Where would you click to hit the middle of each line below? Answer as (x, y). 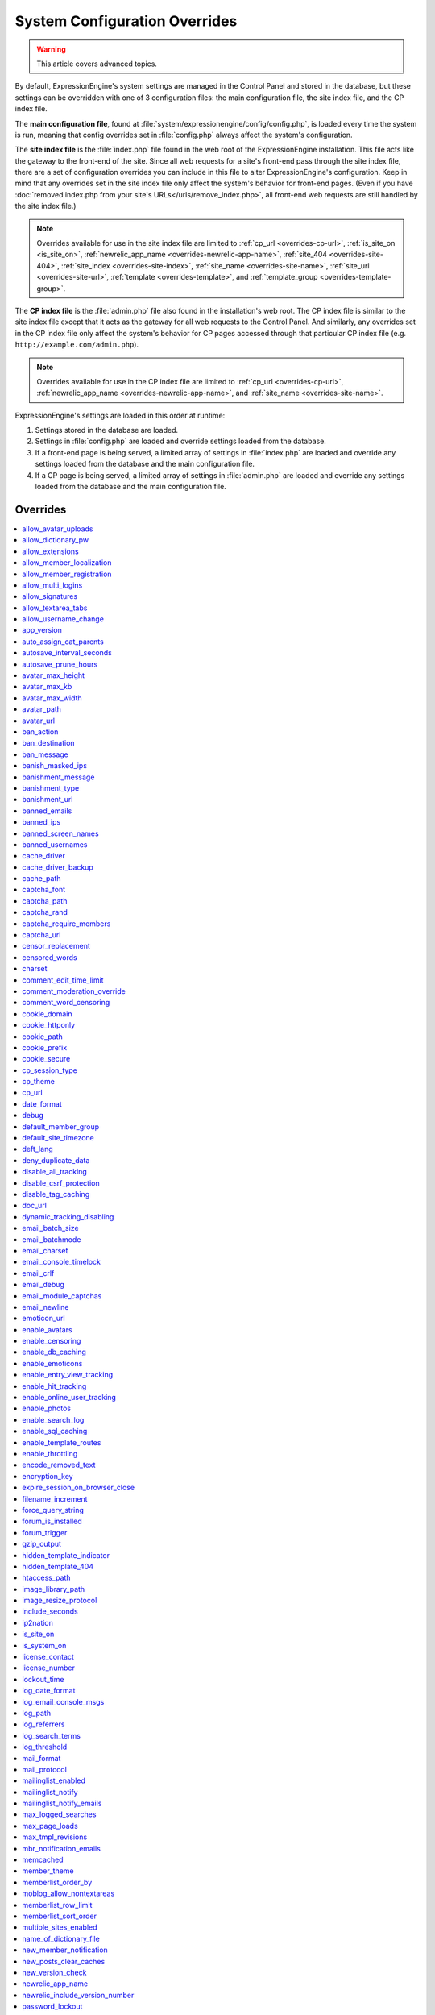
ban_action (40, 731)
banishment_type (51, 788)
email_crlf (38, 1273)
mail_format (41, 1758)
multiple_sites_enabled (60, 1927)
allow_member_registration (67, 574)
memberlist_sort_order (59, 1916)
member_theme (48, 1871)
